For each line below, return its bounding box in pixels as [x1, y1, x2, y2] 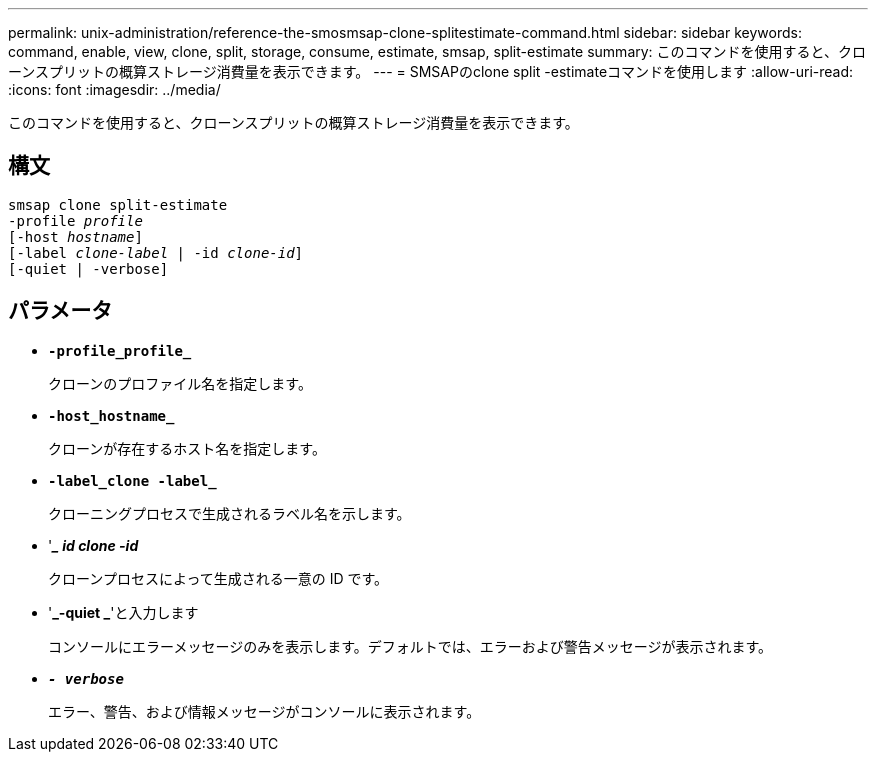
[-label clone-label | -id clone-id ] [8, 244, 304, 261]
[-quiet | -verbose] [8, 260, 169, 277]
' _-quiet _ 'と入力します [48, 603, 199, 621]
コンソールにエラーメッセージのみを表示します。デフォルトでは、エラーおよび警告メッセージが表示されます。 [48, 637, 773, 655]
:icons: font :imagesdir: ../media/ [8, 81, 221, 98]
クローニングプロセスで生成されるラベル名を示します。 [48, 504, 411, 522]
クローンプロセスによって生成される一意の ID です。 [48, 569, 389, 587]
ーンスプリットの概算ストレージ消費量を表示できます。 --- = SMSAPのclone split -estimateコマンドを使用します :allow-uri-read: [8, 63, 854, 80]
